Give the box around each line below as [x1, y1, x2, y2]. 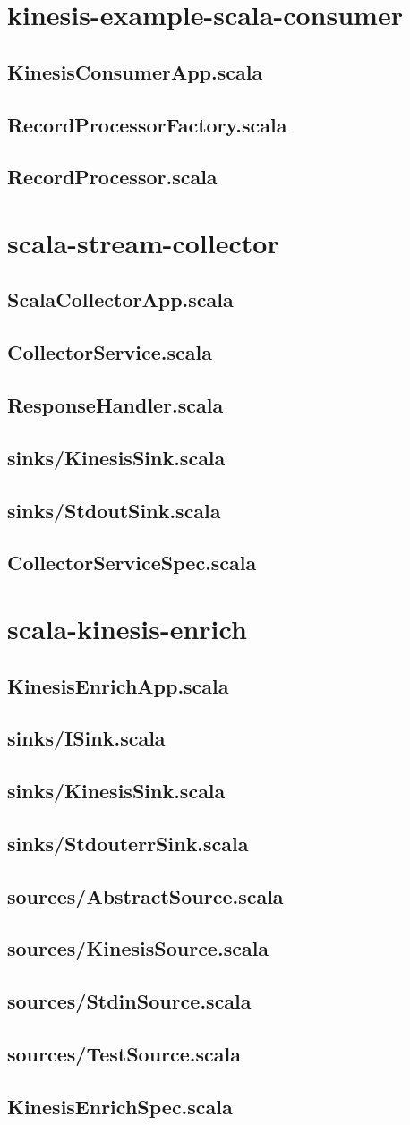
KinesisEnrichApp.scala [7, 671, 229, 699]
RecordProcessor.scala [7, 163, 218, 191]
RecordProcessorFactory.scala [7, 110, 287, 138]
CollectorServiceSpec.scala [7, 549, 257, 576]
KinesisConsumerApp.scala [7, 57, 263, 85]
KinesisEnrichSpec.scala [7, 1092, 233, 1120]
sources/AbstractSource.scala [7, 882, 284, 909]
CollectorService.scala [7, 338, 212, 366]
